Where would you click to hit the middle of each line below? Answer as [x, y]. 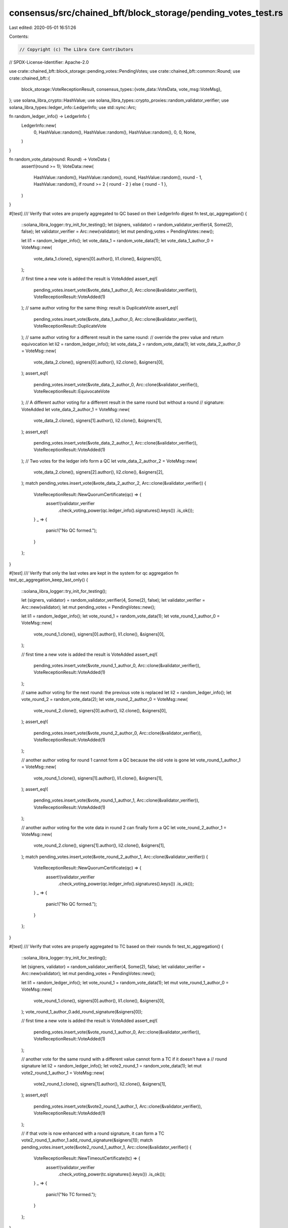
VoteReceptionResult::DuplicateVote [70, 326]
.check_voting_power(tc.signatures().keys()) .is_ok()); [112, 1174]
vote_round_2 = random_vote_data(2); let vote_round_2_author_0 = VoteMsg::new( [105, 699]
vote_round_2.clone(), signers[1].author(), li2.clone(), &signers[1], [99, 845]
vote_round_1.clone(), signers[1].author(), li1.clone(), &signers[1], [98, 778]
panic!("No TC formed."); [71, 1194]
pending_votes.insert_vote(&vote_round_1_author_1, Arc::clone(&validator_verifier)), [117, 800]
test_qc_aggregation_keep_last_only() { [49, 580]
